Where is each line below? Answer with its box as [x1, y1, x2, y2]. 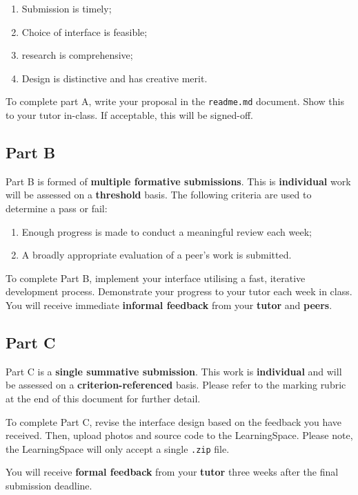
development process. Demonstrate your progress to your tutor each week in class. [6, 284, 352, 299]
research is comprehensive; [21, 48, 133, 62]
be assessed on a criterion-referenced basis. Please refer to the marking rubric [6, 377, 346, 392]
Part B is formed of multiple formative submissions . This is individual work [6, 174, 351, 188]
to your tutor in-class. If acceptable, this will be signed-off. [6, 108, 253, 122]
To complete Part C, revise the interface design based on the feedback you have [6, 414, 341, 429]
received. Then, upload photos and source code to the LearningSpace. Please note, [6, 428, 353, 442]
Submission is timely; [21, 1, 112, 15]
